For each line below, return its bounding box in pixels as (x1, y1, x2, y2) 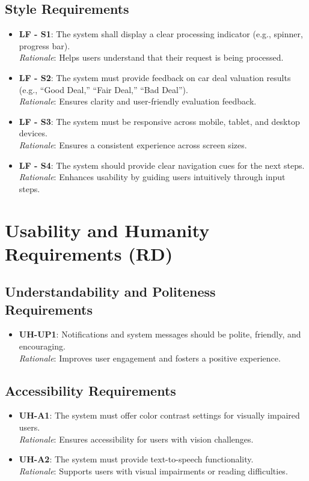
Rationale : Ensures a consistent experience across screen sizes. (19, 138, 247, 151)
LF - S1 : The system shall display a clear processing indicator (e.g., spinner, (19, 28, 303, 40)
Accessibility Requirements (5, 381, 176, 399)
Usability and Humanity (5, 217, 210, 242)
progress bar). (19, 39, 70, 52)
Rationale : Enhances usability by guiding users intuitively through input (19, 171, 286, 183)
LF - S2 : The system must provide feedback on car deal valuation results (19, 71, 291, 83)
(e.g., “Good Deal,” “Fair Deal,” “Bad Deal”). (19, 83, 188, 95)
